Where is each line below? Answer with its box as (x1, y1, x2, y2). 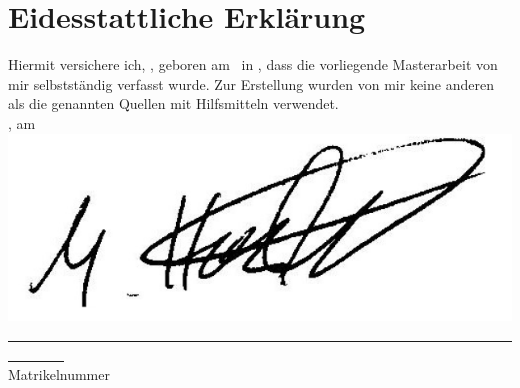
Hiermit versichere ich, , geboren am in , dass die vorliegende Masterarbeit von (8, 54, 498, 75)
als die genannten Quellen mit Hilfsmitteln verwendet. (8, 93, 339, 114)
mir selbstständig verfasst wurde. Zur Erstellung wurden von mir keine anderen (8, 73, 494, 94)
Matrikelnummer (8, 363, 110, 384)
